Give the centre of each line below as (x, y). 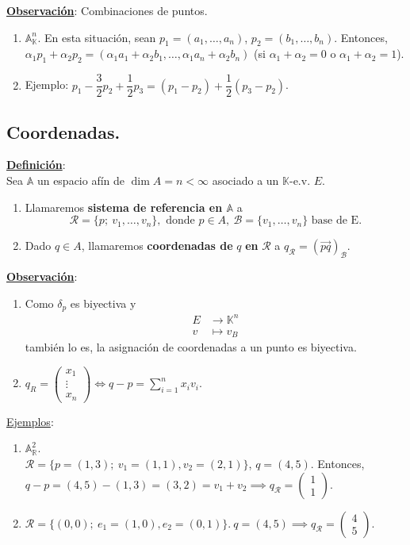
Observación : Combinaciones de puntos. (107, 10)
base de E (335, 221)
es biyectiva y (103, 303)
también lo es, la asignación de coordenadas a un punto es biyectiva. (191, 347)
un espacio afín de (81, 180)
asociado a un (245, 180)
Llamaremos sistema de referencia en (124, 207)
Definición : (36, 165)
